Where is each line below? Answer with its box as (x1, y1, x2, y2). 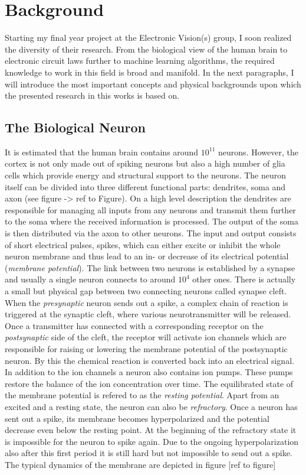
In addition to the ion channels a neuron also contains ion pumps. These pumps (5, 366, 293, 378)
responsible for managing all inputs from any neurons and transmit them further (5, 203, 296, 216)
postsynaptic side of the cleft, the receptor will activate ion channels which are (5, 331, 287, 343)
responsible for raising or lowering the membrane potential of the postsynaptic (5, 342, 288, 354)
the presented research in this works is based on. (5, 89, 180, 102)
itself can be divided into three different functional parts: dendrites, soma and (5, 180, 286, 193)
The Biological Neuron (5, 118, 146, 136)
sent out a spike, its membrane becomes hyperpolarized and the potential (5, 412, 269, 424)
